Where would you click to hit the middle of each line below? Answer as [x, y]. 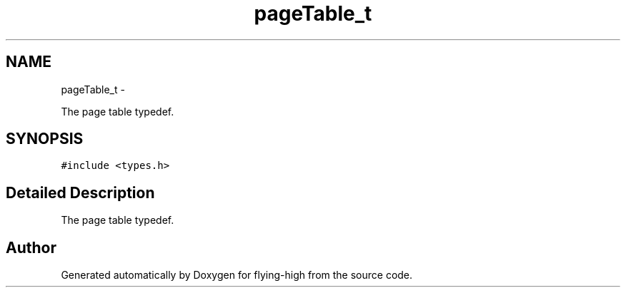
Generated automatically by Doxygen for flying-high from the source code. [237, 275]
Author [31, 247]
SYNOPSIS [45, 139]
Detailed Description [80, 192]
